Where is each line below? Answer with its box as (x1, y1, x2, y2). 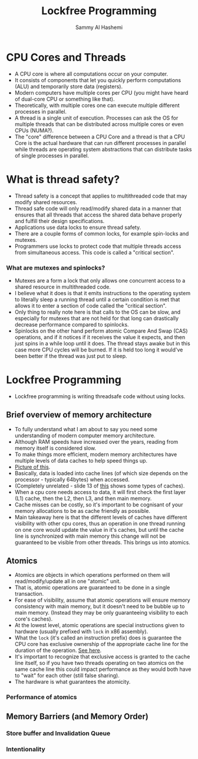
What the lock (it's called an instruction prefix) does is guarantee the (14, 634, 181, 641)
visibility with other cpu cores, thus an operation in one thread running (14, 519, 186, 527)
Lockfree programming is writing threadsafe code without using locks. (14, 392, 186, 400)
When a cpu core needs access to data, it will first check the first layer (14, 488, 186, 495)
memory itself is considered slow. (14, 444, 97, 451)
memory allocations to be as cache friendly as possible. (14, 507, 150, 514)
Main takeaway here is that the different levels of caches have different (14, 513, 187, 521)
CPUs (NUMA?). (14, 127, 54, 134)
